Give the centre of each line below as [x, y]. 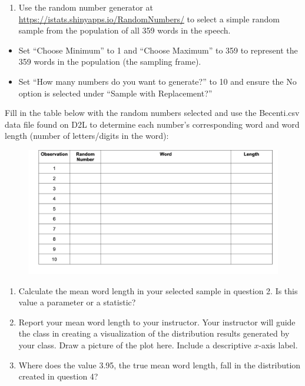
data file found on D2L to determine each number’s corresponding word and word [152, 124]
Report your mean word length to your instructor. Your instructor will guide [157, 322]
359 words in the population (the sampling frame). [110, 61]
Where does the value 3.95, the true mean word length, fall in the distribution [160, 365]
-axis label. [278, 345]
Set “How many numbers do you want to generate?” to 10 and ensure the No [158, 81]
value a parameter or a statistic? [77, 302]
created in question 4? [58, 376]
